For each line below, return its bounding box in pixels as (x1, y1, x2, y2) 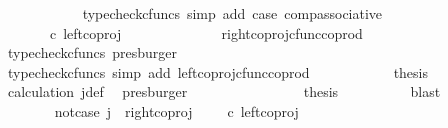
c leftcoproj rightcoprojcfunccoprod (49, 22, 363, 43)
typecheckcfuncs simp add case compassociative (82, 3, 383, 23)
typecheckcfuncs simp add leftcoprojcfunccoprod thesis (7, 61, 429, 82)
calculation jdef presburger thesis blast (7, 81, 441, 102)
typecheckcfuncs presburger (7, 42, 178, 63)
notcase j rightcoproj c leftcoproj (54, 100, 299, 121)
